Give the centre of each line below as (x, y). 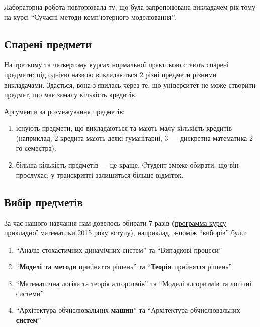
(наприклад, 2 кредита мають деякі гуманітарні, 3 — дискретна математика (132, 138)
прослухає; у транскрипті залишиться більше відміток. (100, 174)
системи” (30, 293)
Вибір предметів (44, 201)
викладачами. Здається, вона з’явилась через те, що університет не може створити (130, 84)
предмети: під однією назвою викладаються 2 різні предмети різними (110, 74)
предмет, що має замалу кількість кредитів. (71, 94)
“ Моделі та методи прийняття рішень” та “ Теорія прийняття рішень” (124, 266)
